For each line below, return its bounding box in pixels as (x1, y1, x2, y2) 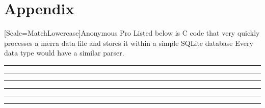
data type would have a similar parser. (4, 47, 124, 58)
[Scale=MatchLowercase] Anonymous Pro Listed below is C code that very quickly (4, 28, 260, 38)
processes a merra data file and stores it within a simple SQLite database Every (4, 37, 253, 48)
